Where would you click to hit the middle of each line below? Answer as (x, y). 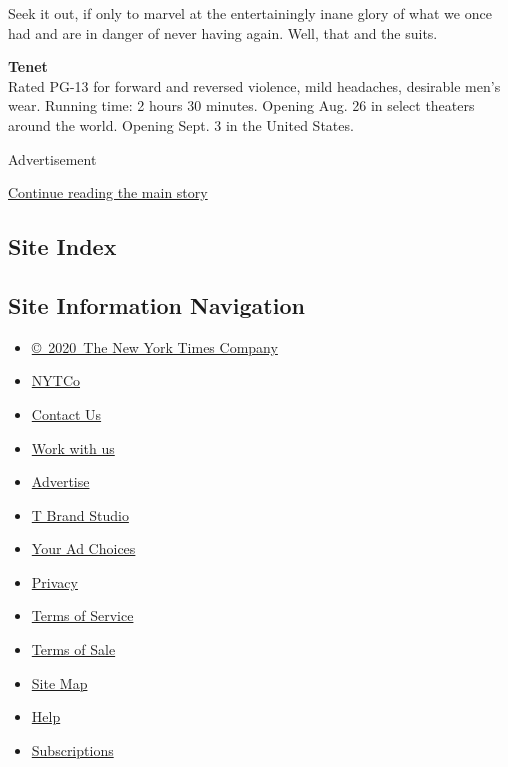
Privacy (54, 581)
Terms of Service (82, 615)
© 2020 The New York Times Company (154, 346)
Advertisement (52, 158)
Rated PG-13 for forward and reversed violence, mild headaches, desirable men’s (254, 85)
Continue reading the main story (108, 192)
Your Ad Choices (83, 548)
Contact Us (66, 413)
